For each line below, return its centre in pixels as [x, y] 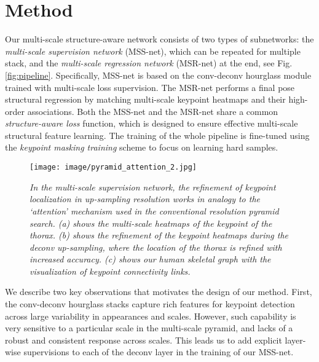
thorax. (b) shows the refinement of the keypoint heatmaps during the [159, 235]
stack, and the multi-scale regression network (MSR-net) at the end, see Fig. [149, 63]
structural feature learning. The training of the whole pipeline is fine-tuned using [157, 135]
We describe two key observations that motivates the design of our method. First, [159, 292]
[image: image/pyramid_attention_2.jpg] [113, 167]
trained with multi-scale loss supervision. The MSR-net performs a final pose [150, 87]
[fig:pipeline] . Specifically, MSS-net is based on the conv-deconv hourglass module [158, 75]
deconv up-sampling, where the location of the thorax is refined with [156, 247]
